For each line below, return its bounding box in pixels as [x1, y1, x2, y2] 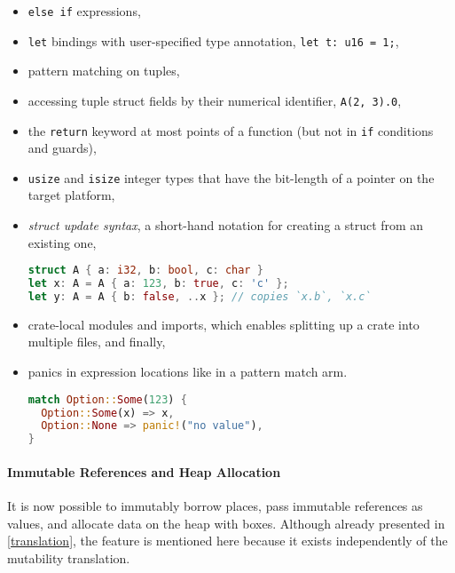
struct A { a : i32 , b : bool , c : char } [27, 264, 263, 277]
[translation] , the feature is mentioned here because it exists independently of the [7, 531, 448, 550]
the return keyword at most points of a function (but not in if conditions [27, 121, 434, 139]
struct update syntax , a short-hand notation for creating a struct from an [27, 216, 424, 235]
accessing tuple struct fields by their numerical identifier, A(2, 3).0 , [27, 91, 402, 109]
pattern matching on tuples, [27, 61, 180, 80]
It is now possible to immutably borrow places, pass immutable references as [7, 496, 423, 514]
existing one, [27, 233, 97, 251]
